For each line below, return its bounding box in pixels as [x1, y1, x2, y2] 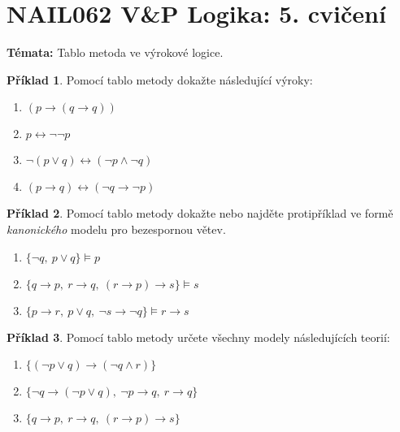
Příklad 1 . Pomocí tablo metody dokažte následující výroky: [7, 71, 313, 88]
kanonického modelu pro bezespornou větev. [7, 220, 226, 237]
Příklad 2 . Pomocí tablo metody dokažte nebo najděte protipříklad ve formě [7, 205, 393, 222]
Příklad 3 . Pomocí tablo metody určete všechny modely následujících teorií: [7, 328, 390, 345]
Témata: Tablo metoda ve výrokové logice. [7, 44, 224, 61]
